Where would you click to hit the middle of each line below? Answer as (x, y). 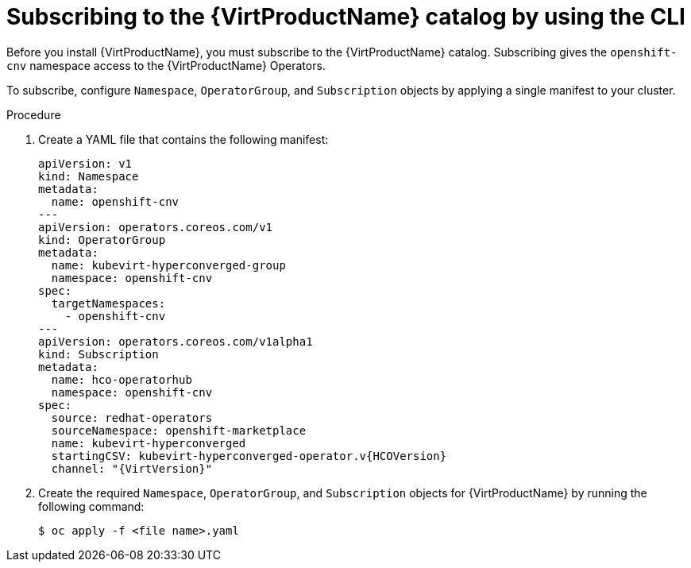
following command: (91, 506)
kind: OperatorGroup (102, 240)
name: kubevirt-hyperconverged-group (168, 265)
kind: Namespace (89, 176)
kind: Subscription (98, 354)
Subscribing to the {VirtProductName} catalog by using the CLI (346, 17)
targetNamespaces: (108, 303)
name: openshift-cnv (115, 201)
